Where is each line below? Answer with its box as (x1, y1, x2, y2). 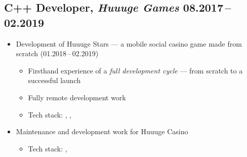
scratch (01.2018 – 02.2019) (16, 48, 99, 59)
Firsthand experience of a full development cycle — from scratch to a (28, 65, 243, 75)
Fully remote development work (28, 92, 126, 102)
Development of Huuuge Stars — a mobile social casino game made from (16, 38, 242, 49)
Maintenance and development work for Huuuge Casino (16, 126, 188, 137)
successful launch (28, 75, 81, 86)
